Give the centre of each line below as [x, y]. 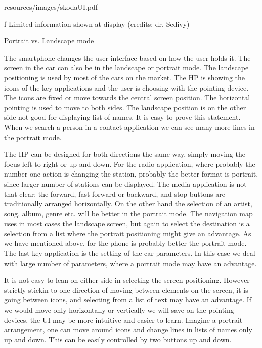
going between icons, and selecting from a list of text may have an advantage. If [128, 300]
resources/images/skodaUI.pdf [51, 7]
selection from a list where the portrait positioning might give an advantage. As [128, 233]
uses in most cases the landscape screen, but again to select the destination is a [127, 223]
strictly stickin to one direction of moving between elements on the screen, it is [126, 290]
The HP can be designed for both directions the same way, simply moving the [125, 154]
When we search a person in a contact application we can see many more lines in [129, 127]
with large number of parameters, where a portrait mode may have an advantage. [130, 263]
